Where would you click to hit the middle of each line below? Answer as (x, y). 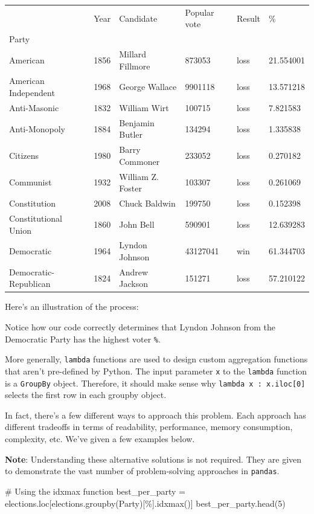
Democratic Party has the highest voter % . (83, 339)
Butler (131, 134)
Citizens (24, 155)
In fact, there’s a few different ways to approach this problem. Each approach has (155, 415)
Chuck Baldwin (147, 203)
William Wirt (144, 107)
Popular (200, 12)
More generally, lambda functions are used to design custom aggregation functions (156, 359)
